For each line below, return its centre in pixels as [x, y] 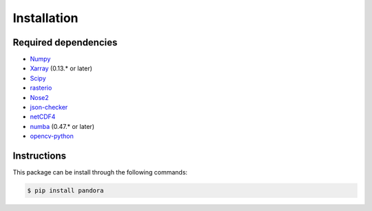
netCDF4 [43, 117]
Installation [45, 18]
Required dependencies [65, 42]
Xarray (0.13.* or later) [61, 68]
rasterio [41, 88]
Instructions [40, 156]
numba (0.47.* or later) [62, 126]
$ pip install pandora [65, 191]
